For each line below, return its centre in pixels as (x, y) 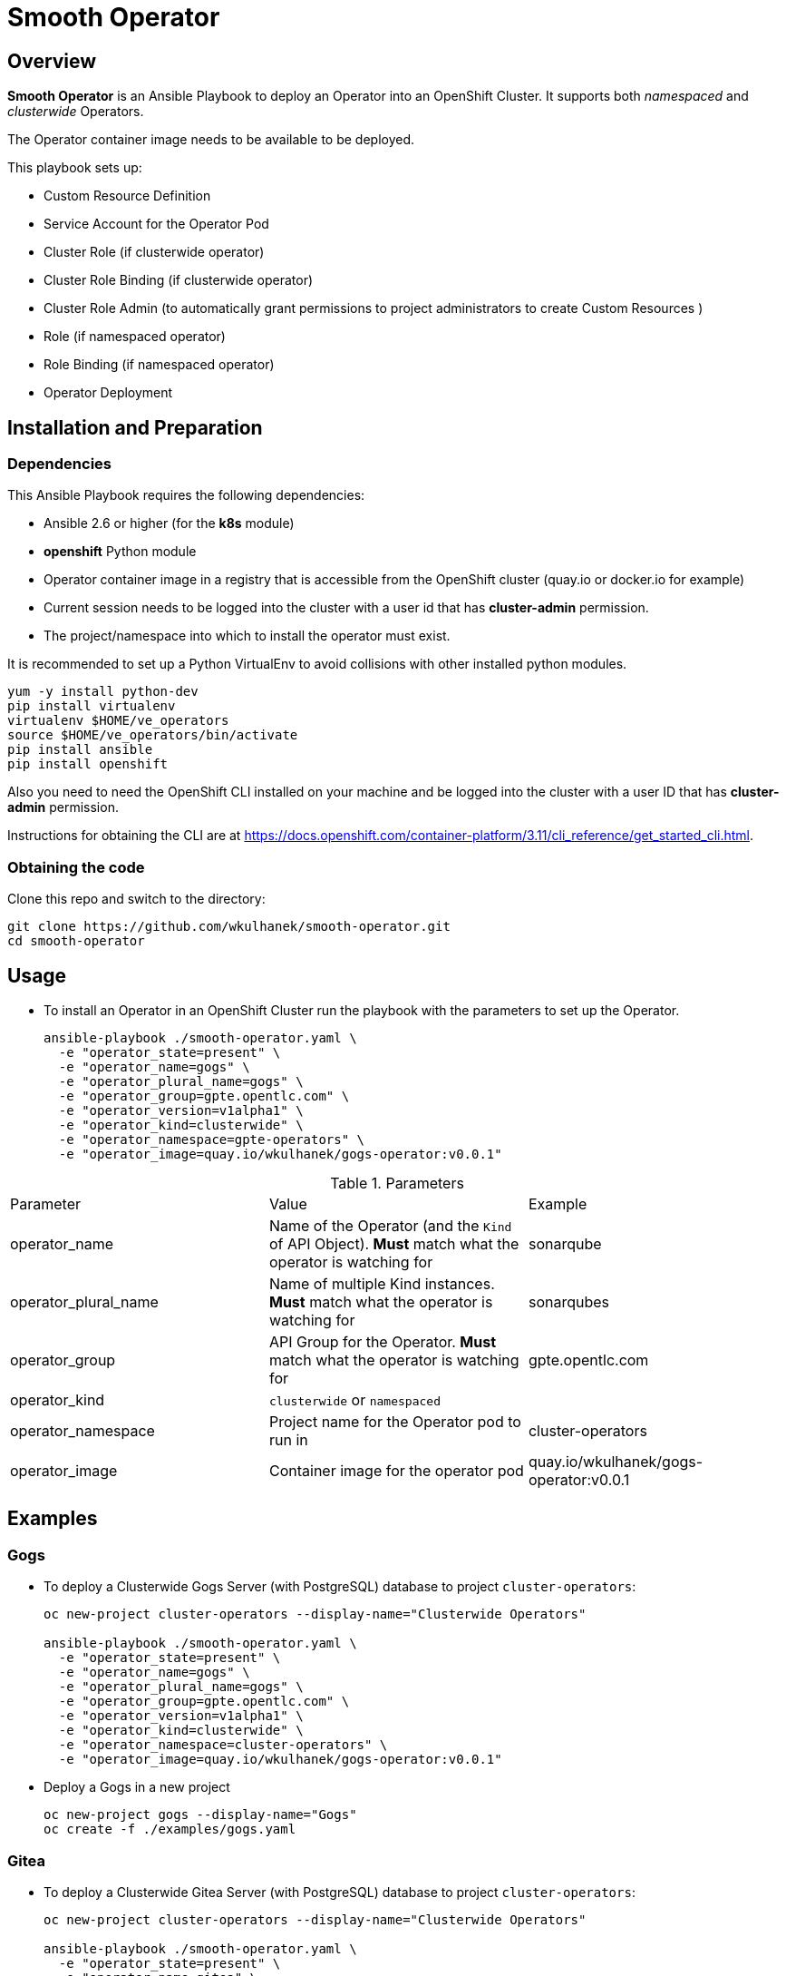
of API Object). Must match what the (394, 1243)
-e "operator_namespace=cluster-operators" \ (223, 1745)
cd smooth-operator (76, 941)
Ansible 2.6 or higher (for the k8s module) (169, 523)
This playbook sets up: (75, 168)
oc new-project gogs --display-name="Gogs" (200, 1815)
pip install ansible (80, 750)
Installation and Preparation (135, 427)
